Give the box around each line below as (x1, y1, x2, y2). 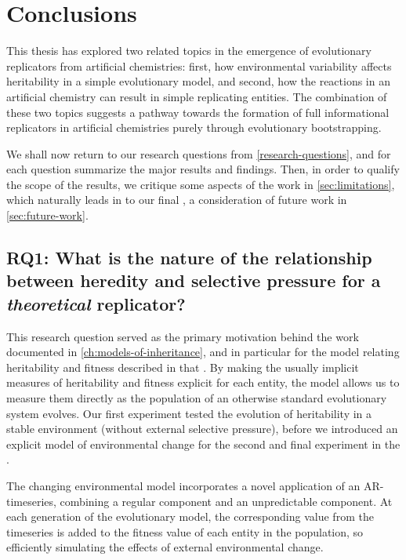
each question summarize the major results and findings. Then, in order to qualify (6, 161, 400, 177)
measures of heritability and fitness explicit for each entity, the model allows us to (6, 374, 400, 391)
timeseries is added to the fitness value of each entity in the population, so (6, 523, 364, 540)
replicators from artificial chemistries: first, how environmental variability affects (6, 57, 392, 74)
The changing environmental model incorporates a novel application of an (6, 477, 361, 493)
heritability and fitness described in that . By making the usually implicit (6, 358, 359, 375)
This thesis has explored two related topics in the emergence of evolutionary (6, 42, 372, 59)
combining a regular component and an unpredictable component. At (60, 493, 393, 509)
